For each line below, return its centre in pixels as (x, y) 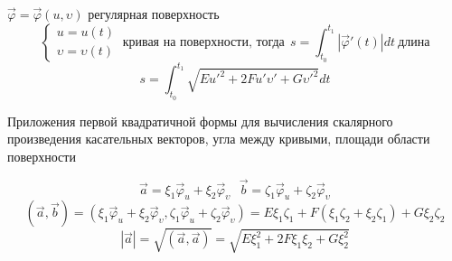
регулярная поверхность (154, 14)
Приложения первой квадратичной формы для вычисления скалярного (200, 121)
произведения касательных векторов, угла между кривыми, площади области (219, 139)
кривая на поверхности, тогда (203, 42)
